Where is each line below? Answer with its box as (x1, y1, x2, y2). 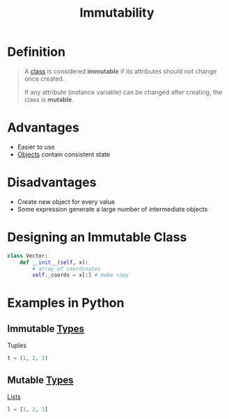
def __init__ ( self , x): (19, 259, 89, 266)
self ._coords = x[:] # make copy (32, 271, 129, 279)
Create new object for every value (17, 197, 116, 206)
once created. (24, 74, 65, 83)
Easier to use (17, 143, 55, 151)
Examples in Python (7, 295, 125, 311)
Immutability (79, 5, 155, 21)
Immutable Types (7, 322, 85, 335)
